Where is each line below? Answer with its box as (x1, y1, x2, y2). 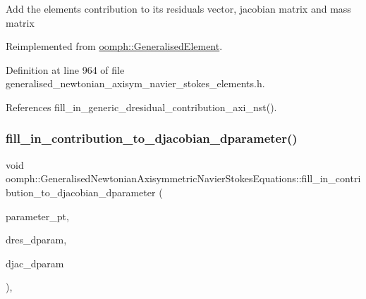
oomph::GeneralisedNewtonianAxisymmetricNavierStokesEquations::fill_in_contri (6, 171, 361, 186)
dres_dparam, (6, 232, 67, 247)
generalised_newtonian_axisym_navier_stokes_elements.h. (6, 76, 265, 91)
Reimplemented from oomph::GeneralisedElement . (6, 39, 223, 53)
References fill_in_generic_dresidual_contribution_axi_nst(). (6, 99, 277, 114)
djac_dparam (6, 255, 64, 270)
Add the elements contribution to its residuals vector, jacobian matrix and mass (6, 1, 351, 15)
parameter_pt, (6, 208, 69, 223)
